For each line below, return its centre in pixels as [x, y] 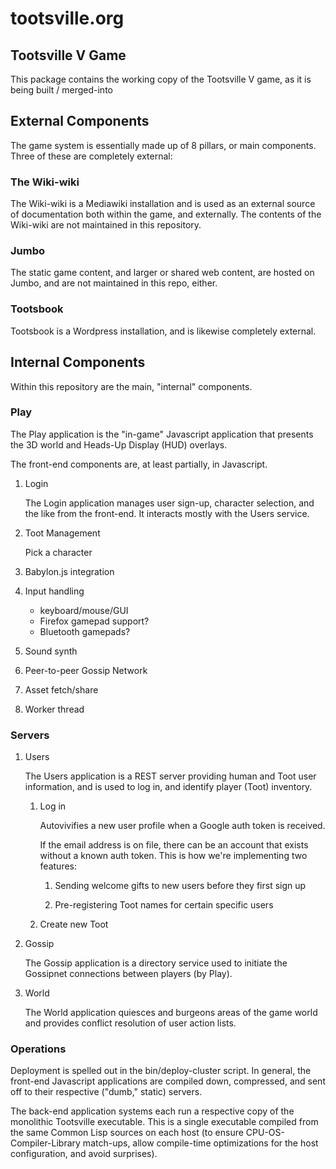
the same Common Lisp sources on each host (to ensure [127, 1133]
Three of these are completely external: [91, 156]
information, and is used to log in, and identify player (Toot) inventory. [168, 787]
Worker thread [54, 709]
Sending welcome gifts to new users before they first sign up [180, 886]
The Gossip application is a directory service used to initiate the [156, 963]
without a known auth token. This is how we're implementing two [173, 856]
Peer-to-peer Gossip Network [86, 670]
